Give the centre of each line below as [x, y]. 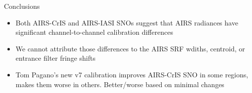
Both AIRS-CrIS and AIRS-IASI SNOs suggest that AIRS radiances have [127, 22]
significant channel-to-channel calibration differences [94, 32]
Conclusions [22, 6]
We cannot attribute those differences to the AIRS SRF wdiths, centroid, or [130, 48]
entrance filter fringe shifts [55, 58]
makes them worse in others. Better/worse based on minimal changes [120, 84]
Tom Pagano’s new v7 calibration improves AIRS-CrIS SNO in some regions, [132, 74]
